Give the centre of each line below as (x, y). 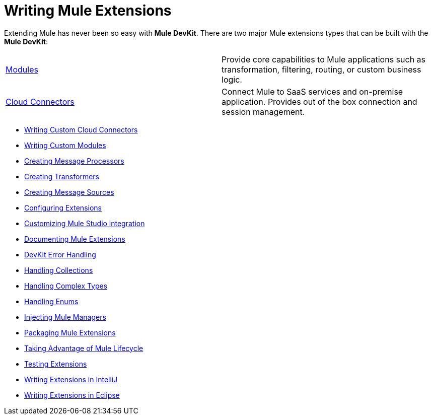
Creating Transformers (62, 176)
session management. (263, 112)
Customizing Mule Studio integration (85, 223)
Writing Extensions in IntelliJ (71, 379)
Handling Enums (51, 301)
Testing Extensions (56, 364)
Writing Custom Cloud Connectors (81, 129)
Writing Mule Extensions (88, 11)
